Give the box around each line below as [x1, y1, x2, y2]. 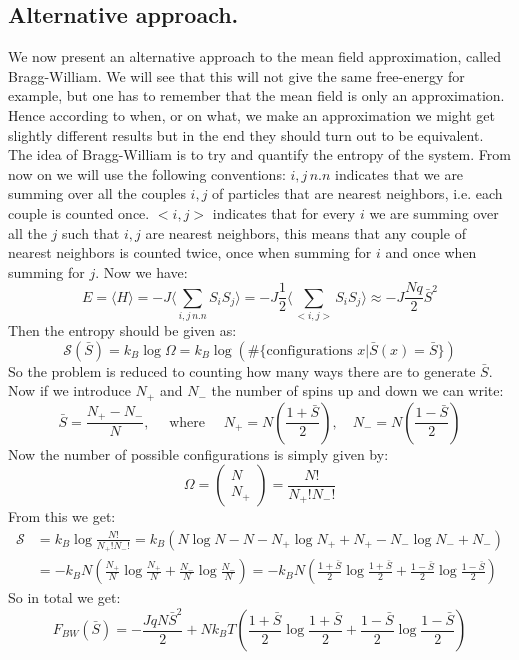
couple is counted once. [8, 202, 150, 223]
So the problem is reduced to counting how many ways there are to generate [8, 360, 476, 381]
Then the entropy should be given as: [8, 320, 237, 341]
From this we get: [8, 506, 116, 527]
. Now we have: [95, 261, 188, 282]
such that [62, 222, 120, 243]
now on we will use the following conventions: [8, 163, 286, 184]
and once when [385, 242, 477, 263]
